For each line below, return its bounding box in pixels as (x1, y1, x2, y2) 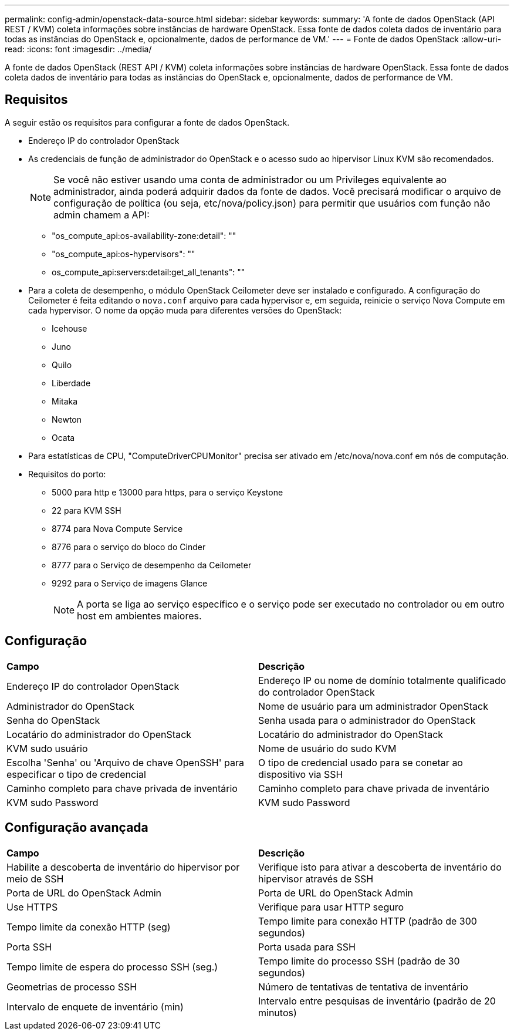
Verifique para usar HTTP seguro (258, 901, 404, 913)
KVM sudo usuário (6, 742, 88, 754)
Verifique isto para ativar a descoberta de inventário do (258, 861, 502, 873)
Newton (52, 414, 82, 424)
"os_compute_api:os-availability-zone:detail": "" (52, 230, 236, 241)
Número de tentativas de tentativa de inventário (258, 980, 468, 993)
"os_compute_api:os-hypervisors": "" (52, 248, 195, 259)
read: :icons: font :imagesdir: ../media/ (5, 44, 152, 54)
